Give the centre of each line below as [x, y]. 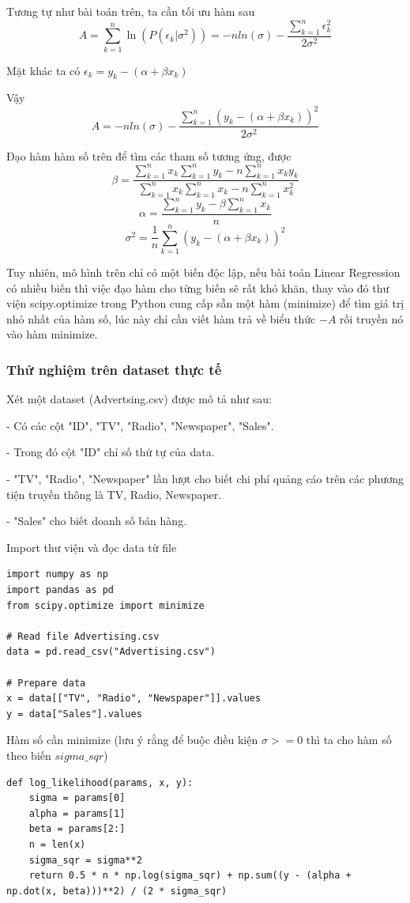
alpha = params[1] [77, 813]
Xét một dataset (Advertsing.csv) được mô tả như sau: [139, 399]
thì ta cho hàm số [349, 740]
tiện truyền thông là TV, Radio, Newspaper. [114, 494]
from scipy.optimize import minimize [105, 605]
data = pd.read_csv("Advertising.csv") [111, 652]
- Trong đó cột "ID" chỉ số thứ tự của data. [111, 452]
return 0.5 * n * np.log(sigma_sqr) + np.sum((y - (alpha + [190, 876]
